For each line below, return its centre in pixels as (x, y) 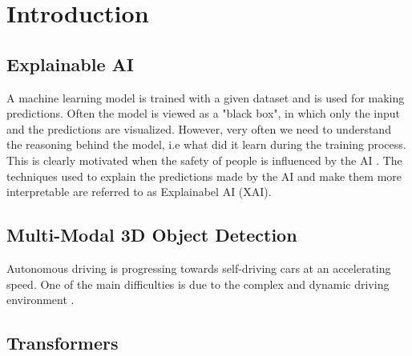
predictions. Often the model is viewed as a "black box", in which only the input (204, 113)
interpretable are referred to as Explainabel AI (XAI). (139, 192)
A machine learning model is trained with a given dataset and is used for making (206, 97)
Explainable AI (70, 64)
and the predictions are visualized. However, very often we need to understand (199, 128)
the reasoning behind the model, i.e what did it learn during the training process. (206, 144)
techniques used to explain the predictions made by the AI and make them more (204, 176)
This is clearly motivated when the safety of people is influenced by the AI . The (204, 160)
